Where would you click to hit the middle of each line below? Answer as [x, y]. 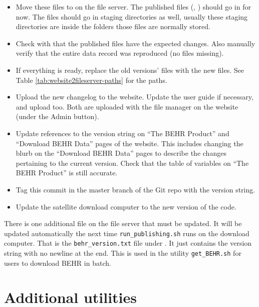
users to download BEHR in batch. [58, 263]
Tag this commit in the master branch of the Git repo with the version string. [136, 189]
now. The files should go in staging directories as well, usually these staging [132, 16]
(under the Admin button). [57, 116]
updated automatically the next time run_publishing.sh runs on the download [127, 233]
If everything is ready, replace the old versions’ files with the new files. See [130, 70]
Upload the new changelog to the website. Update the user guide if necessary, [135, 97]
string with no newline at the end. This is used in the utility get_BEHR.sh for [123, 253]
